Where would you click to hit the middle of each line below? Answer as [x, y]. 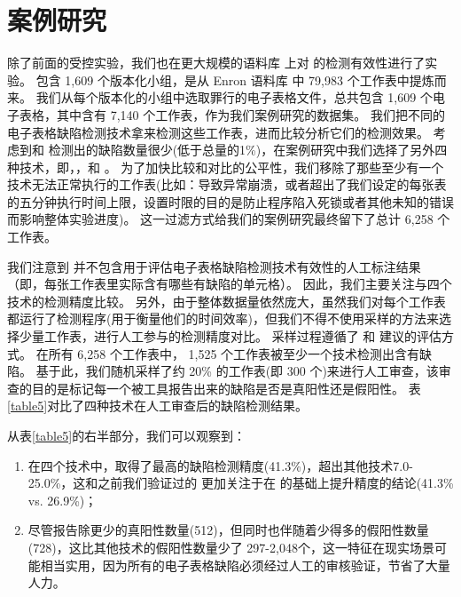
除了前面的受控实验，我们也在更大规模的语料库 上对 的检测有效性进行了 [216, 63]
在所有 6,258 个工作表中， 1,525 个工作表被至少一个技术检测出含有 [228, 353]
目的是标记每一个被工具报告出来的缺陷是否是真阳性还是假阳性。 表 [226, 388]
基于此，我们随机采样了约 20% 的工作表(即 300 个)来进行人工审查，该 [237, 371]
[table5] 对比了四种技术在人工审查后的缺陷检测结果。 [158, 406]
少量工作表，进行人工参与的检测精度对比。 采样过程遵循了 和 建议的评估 [230, 336]
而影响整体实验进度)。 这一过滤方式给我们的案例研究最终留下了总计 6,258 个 [229, 219]
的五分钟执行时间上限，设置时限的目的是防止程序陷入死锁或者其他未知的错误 [230, 201]
